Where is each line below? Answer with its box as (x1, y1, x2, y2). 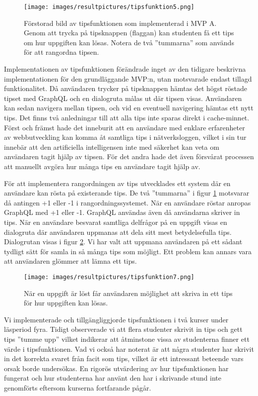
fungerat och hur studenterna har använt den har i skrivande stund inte (4, 373, 222, 383)
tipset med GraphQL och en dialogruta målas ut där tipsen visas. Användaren (4, 93, 242, 103)
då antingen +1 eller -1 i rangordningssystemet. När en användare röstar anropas (4, 197, 251, 207)
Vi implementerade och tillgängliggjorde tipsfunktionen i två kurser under (4, 314, 229, 324)
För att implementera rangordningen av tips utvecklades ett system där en (4, 178, 231, 188)
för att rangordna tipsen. (24, 47, 99, 57)
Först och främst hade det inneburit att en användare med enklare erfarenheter (4, 122, 245, 132)
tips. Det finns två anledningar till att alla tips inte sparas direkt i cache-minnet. (4, 112, 250, 122)
